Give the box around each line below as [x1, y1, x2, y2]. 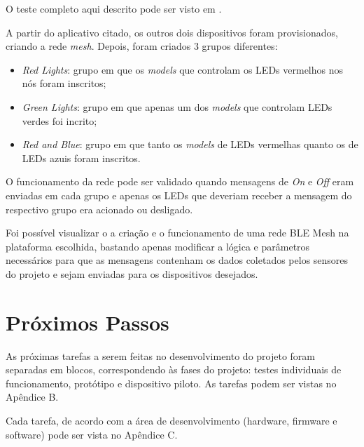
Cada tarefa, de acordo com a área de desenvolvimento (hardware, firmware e [6, 413, 337, 427]
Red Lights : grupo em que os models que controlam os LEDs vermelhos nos [22, 62, 344, 76]
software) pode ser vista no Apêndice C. [6, 427, 178, 441]
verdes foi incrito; [22, 113, 97, 128]
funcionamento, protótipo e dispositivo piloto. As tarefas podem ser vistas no [6, 375, 337, 390]
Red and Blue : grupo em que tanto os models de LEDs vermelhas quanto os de [22, 137, 358, 152]
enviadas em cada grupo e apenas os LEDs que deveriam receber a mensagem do [6, 187, 352, 202]
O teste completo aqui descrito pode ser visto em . [6, 1, 222, 15]
